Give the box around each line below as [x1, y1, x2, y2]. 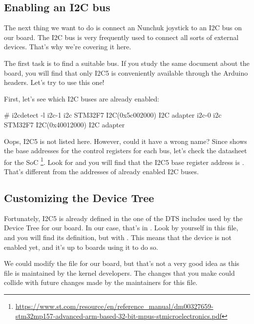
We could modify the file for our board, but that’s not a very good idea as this [4, 258, 239, 268]
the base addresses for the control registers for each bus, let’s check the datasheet [4, 145, 247, 156]
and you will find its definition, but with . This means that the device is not [4, 232, 232, 242]
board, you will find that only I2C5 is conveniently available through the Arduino [4, 67, 248, 78]
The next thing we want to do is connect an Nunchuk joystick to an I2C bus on [4, 22, 242, 33]
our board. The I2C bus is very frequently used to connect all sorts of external [4, 32, 239, 42]
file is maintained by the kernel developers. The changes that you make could [4, 267, 235, 278]
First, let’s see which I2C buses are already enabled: [4, 93, 159, 103]
